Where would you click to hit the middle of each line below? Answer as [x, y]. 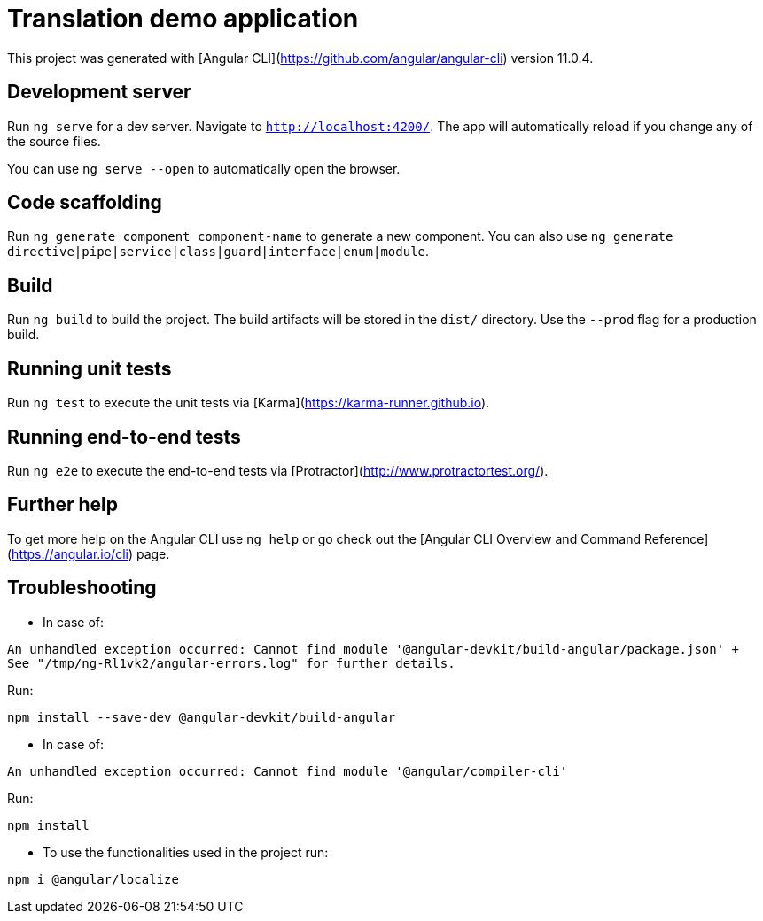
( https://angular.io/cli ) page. [89, 553]
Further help [63, 505]
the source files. [54, 141]
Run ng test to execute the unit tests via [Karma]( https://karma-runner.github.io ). [249, 403]
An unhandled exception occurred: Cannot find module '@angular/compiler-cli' [288, 771]
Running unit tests [90, 368]
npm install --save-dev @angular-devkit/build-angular [202, 717]
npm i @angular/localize [93, 879]
